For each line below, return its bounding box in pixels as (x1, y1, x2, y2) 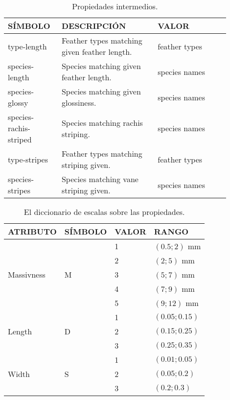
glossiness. (61, 97, 96, 108)
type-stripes (8, 153, 48, 165)
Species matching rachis (61, 117, 143, 128)
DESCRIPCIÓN (61, 20, 126, 31)
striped (8, 134, 32, 145)
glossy (8, 97, 28, 108)
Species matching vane (61, 173, 138, 185)
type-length (8, 40, 47, 52)
